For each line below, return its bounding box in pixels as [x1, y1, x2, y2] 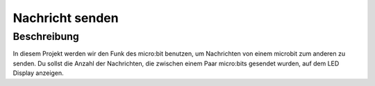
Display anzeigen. [12, 69, 64, 77]
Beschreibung [12, 30, 79, 43]
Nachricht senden [12, 10, 119, 25]
